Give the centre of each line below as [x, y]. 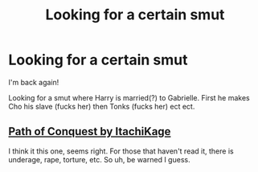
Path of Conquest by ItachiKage [90, 131]
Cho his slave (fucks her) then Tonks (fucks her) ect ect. [102, 106]
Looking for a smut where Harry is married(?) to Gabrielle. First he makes [129, 97]
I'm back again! [34, 82]
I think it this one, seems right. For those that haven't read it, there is [121, 151]
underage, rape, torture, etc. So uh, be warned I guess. [99, 159]
